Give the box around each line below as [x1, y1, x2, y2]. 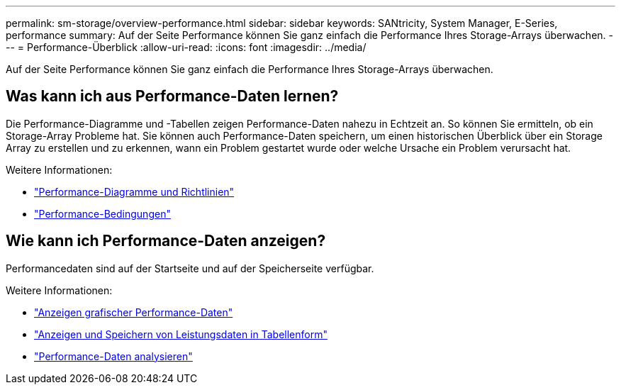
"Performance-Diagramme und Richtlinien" [34, 185, 235, 198]
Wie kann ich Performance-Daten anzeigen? [6, 232, 326, 250]
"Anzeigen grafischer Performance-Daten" [34, 306, 233, 318]
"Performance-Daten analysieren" [34, 350, 193, 362]
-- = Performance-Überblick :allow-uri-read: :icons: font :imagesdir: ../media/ [6, 41, 367, 53]
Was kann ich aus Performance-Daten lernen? [6, 87, 339, 106]
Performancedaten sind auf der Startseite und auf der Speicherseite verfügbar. [6, 262, 374, 274]
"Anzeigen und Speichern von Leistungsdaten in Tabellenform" [34, 328, 328, 340]
